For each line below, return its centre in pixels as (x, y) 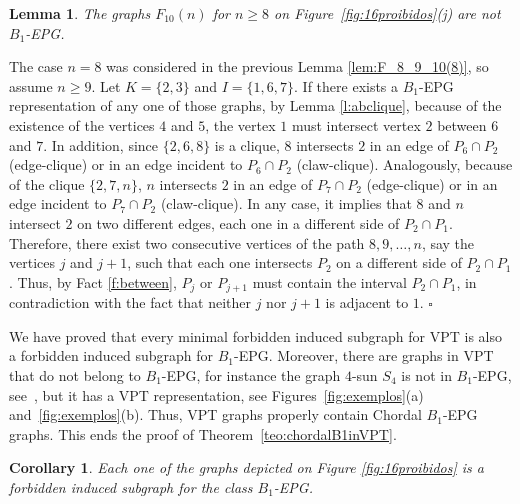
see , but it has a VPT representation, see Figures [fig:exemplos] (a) (216, 394)
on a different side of (399, 262)
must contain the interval (329, 281)
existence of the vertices (82, 124)
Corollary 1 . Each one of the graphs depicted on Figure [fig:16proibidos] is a (246, 467)
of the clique (47, 183)
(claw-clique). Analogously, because (404, 164)
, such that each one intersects (220, 262)
